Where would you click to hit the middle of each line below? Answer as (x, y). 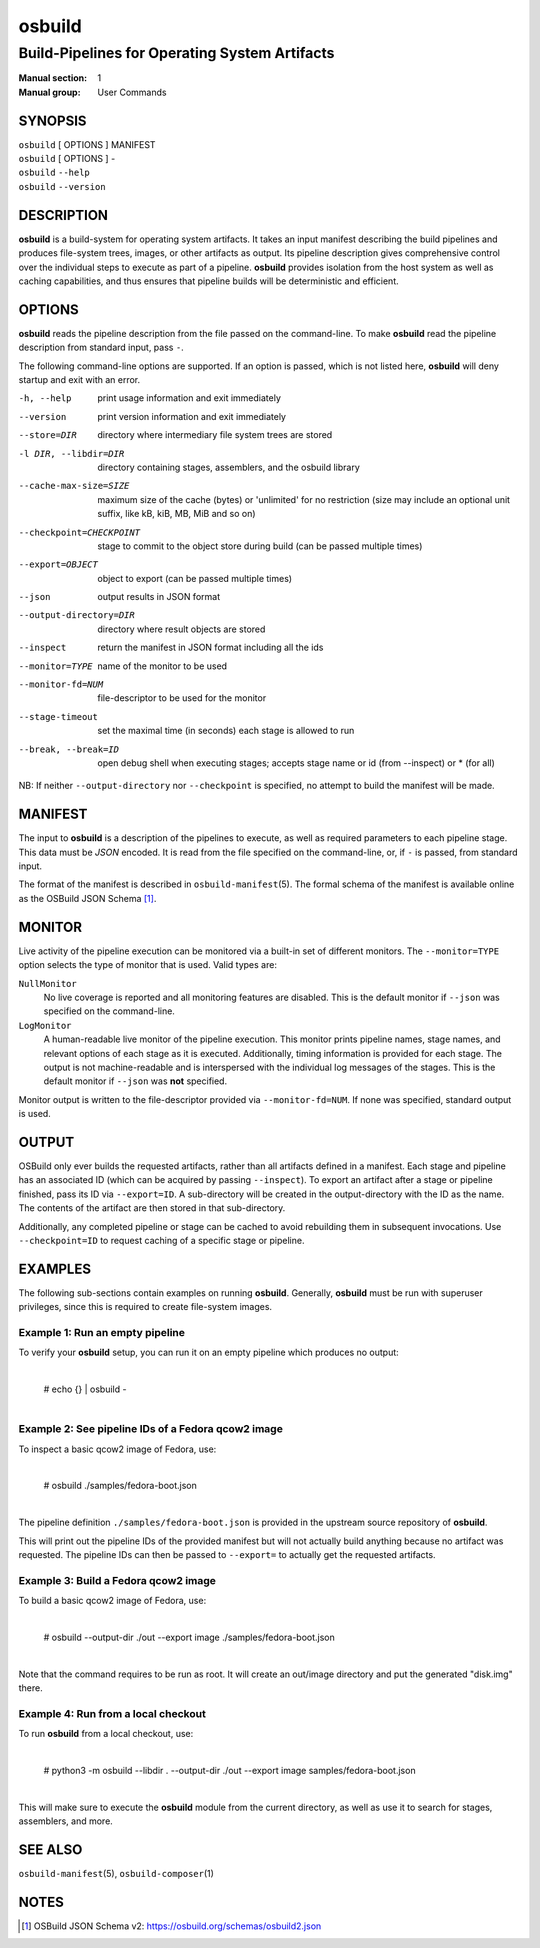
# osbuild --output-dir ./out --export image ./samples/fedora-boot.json (189, 1637)
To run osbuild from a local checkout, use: (106, 1734)
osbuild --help (54, 173)
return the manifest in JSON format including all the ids (210, 647)
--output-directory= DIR (76, 615)
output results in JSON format (158, 597)
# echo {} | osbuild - (85, 1389)
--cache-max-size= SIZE (74, 486)
